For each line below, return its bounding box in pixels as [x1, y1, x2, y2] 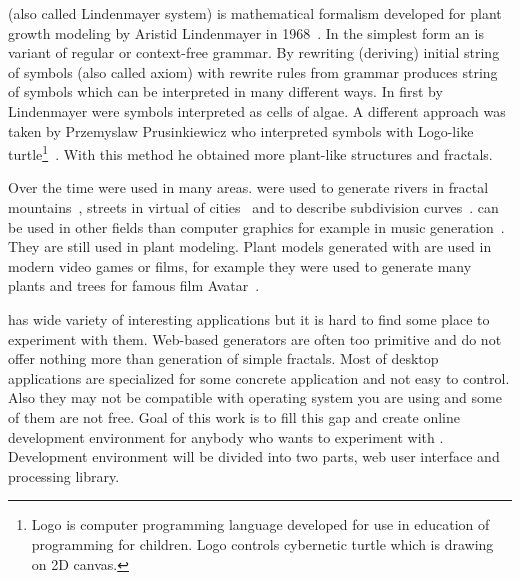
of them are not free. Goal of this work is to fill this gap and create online [8, 406, 460, 427]
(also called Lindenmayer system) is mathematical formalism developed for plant [8, 3, 502, 23]
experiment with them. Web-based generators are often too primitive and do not [8, 328, 502, 349]
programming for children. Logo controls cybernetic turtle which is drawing [31, 533, 494, 554]
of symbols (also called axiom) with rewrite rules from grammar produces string [8, 61, 498, 82]
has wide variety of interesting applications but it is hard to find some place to [8, 308, 490, 329]
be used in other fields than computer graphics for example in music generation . [8, 216, 505, 237]
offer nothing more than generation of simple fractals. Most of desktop [8, 348, 439, 369]
